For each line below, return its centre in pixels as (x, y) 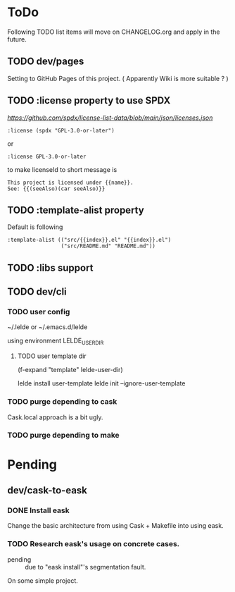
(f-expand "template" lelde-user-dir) (70, 370)
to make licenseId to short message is (62, 169)
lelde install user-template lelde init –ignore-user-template (101, 383)
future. (17, 39)
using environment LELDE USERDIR (56, 341)
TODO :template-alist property (76, 210)
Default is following (35, 227)
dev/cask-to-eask (47, 491)
